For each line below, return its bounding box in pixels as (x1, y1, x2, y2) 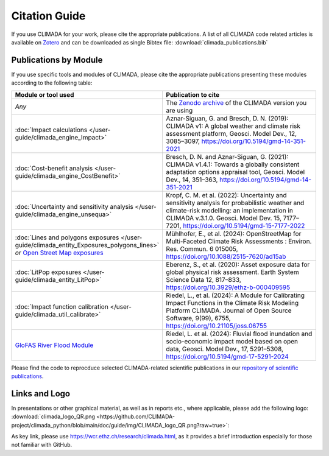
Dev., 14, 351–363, (166, 175, 218, 184)
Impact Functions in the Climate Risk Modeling (166, 298, 299, 307)
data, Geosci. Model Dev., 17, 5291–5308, (166, 345, 283, 353)
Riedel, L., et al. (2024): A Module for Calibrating (166, 291, 305, 300)
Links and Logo (11, 388, 70, 399)
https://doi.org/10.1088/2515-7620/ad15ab (166, 252, 286, 261)
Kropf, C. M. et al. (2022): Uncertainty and (166, 191, 287, 199)
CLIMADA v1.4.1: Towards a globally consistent (166, 160, 300, 169)
